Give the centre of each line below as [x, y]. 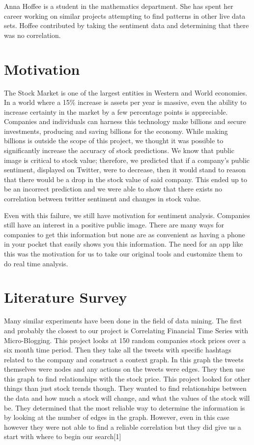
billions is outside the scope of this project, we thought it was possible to [114, 141]
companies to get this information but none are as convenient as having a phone [125, 234]
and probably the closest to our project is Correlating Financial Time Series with [126, 330]
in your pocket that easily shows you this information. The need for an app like [124, 244]
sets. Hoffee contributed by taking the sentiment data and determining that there [127, 25]
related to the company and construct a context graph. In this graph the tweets [124, 359]
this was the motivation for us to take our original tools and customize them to [123, 254]
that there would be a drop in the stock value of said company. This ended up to [126, 179]
